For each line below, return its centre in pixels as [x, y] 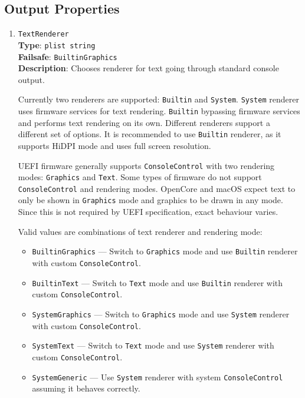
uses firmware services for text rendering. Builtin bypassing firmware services [159, 111]
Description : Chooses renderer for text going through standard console [148, 68]
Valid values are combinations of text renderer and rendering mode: [140, 231]
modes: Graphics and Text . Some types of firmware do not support [140, 177]
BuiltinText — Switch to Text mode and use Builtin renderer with [158, 282]
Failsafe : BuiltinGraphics [68, 56]
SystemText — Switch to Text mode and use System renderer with [153, 345]
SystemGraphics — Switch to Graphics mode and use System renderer [161, 314]
